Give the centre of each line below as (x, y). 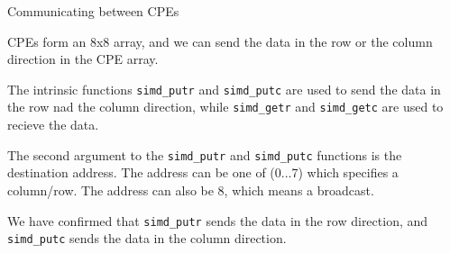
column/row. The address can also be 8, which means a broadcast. (191, 190)
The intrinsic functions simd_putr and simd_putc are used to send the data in (224, 89)
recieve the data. (53, 125)
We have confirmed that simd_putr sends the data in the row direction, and (218, 220)
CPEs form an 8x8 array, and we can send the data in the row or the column (220, 41)
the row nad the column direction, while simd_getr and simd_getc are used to (225, 107)
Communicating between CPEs (93, 11)
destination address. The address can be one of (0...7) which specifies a (203, 172)
